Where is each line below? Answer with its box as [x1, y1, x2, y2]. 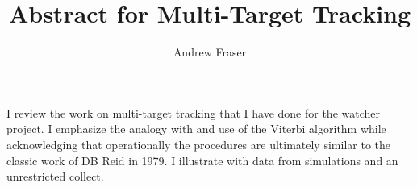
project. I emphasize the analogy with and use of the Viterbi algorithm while [6, 120, 386, 137]
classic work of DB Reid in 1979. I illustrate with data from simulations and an [6, 152, 398, 168]
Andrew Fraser [173, 44, 247, 60]
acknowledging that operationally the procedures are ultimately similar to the [6, 135, 390, 152]
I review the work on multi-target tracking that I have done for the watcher [6, 104, 380, 121]
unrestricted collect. [6, 168, 104, 185]
